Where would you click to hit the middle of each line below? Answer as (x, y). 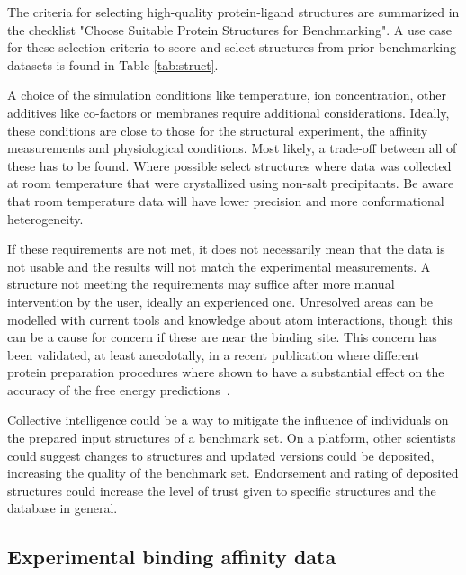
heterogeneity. (45, 218)
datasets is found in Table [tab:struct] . (113, 64)
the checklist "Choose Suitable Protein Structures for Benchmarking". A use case (230, 29)
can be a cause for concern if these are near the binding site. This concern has (222, 337)
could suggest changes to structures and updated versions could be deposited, (221, 455)
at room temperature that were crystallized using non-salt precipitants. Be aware (231, 183)
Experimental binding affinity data (172, 557)
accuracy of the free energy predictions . (119, 389)
